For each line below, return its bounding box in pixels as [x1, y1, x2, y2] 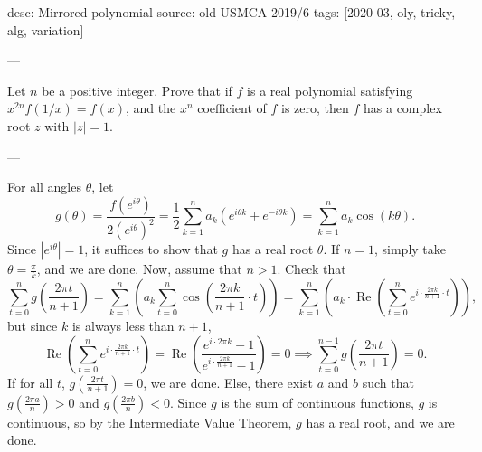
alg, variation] [7, 20, 84, 39]
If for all [7, 372, 53, 391]
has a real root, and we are [306, 412, 455, 431]
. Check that [277, 259, 346, 278]
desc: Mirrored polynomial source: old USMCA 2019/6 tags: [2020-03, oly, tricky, [7, 3, 456, 21]
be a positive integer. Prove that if [42, 80, 232, 99]
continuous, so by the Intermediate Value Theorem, [7, 412, 292, 431]
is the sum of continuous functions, [221, 392, 414, 411]
